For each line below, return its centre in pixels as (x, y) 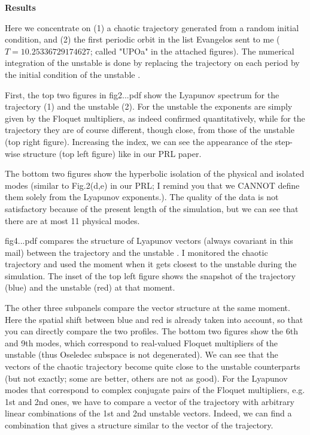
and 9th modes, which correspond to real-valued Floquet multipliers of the (141, 342)
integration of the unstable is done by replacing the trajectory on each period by (152, 63)
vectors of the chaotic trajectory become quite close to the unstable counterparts (153, 366)
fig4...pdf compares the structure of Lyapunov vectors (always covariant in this (149, 241)
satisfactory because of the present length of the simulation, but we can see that (152, 208)
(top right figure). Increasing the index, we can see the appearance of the (139, 141)
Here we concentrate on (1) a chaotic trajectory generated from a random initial (152, 27)
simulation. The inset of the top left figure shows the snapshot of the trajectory (150, 275)
